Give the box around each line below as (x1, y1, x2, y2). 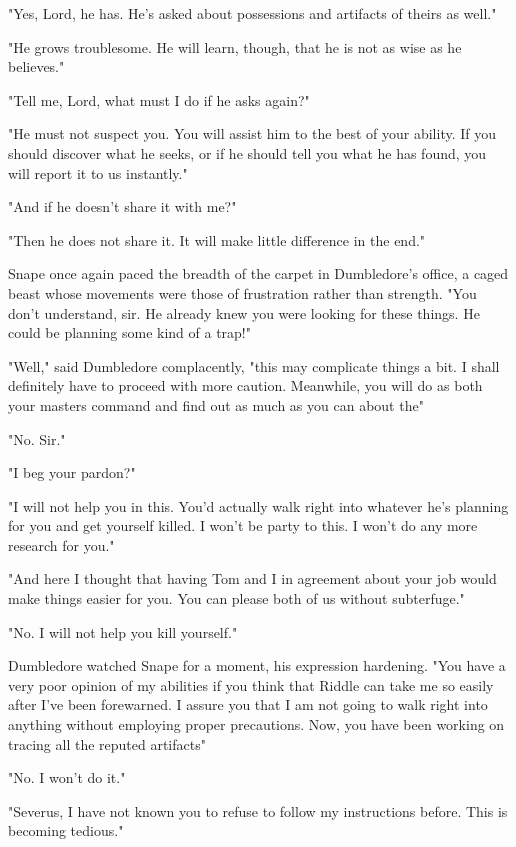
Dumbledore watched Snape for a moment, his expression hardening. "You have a (8, 655, 506, 676)
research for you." (8, 534, 115, 555)
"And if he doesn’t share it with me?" (8, 196, 237, 217)
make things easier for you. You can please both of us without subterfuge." (8, 588, 465, 609)
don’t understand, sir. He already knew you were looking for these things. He (8, 302, 480, 323)
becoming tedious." (8, 820, 124, 841)
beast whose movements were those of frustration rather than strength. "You (8, 282, 477, 303)
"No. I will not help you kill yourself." (8, 621, 238, 642)
